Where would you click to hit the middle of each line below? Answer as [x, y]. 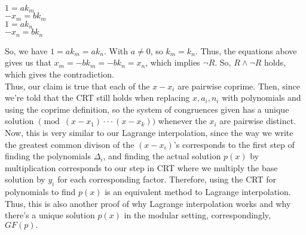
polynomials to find [40, 192]
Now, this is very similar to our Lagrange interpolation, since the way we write [149, 132]
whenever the [182, 121]
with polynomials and [261, 98]
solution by [25, 179]
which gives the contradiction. [59, 74]
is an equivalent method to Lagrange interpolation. [198, 192]
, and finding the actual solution [162, 156]
